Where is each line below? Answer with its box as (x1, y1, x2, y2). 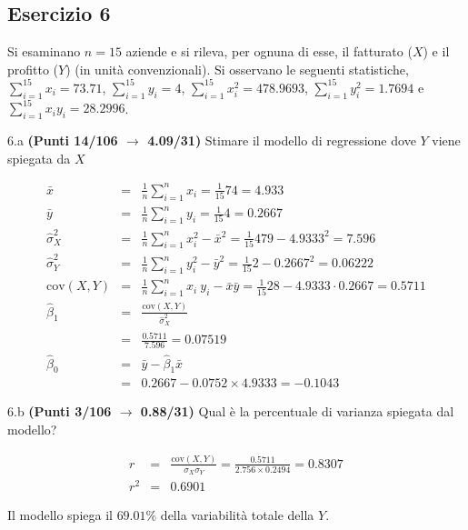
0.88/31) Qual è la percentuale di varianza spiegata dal (140, 402, 454, 421)
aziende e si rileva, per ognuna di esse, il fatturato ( (125, 42, 413, 61)
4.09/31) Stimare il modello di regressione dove (147, 130, 416, 149)
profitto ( (7, 59, 59, 78)
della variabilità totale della (160, 505, 314, 525)
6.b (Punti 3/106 (7, 402, 112, 421)
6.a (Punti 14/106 (7, 130, 118, 149)
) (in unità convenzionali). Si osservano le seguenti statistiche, (65, 59, 409, 78)
